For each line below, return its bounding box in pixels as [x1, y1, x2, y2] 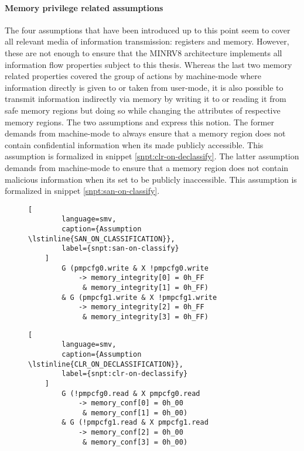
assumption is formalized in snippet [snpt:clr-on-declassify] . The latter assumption [5, 150, 299, 162]
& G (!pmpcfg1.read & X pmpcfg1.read [62, 418, 209, 427]
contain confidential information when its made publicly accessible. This [5, 138, 264, 151]
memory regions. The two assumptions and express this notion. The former [5, 115, 274, 128]
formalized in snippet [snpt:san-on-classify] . [5, 184, 160, 197]
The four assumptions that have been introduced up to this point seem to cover [5, 23, 291, 36]
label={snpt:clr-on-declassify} [62, 370, 188, 378]
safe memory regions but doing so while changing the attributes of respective [5, 104, 281, 116]
